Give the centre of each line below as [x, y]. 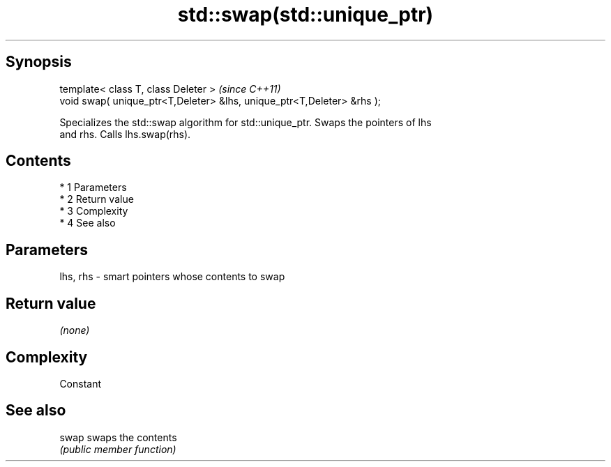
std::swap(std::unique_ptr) [305, 15]
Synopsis [39, 62]
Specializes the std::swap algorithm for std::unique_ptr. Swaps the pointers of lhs [246, 122]
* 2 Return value [97, 199]
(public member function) [118, 449]
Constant [81, 383]
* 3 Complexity [94, 211]
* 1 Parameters [93, 187]
